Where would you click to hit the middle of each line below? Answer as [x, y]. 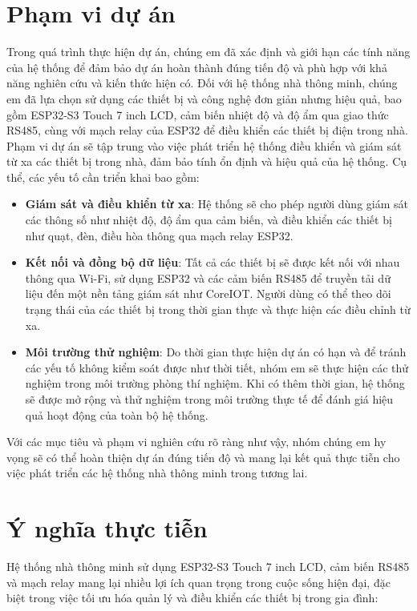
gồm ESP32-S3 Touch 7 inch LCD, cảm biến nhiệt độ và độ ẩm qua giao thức [198, 114]
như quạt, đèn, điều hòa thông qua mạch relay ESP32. [159, 235]
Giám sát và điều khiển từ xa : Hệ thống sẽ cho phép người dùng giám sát [217, 204]
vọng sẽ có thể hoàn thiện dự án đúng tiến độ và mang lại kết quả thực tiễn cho [203, 457]
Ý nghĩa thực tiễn [107, 528]
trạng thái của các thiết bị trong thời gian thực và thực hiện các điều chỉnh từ [218, 310]
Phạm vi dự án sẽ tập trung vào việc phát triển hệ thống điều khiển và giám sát [204, 145]
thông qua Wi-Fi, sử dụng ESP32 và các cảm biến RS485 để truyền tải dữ [208, 277]
